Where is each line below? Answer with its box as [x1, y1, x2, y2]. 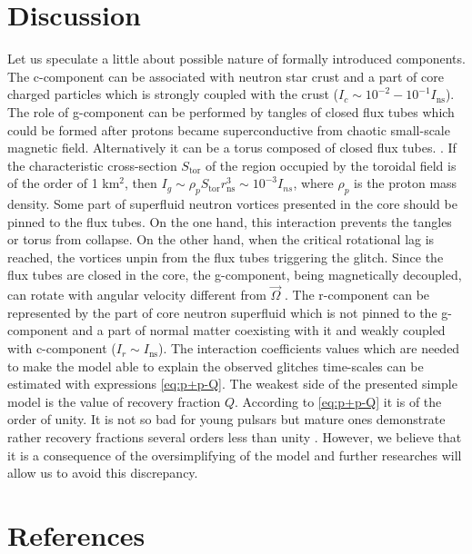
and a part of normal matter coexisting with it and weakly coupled [72, 321, 446, 340]
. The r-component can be [284, 285, 430, 304]
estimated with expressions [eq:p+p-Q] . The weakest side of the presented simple [7, 374, 457, 393]
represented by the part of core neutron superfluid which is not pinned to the [7, 302, 437, 322]
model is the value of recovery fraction [7, 391, 221, 411]
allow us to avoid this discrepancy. [7, 463, 198, 482]
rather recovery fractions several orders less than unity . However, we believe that [7, 428, 462, 447]
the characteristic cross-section [7, 155, 177, 174]
